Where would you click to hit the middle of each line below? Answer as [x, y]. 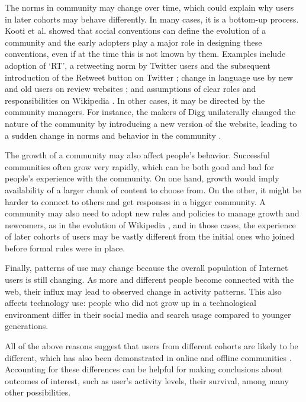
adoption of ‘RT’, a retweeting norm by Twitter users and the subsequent [138, 65]
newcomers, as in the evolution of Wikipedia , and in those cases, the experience [150, 224]
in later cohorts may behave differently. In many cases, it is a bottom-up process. [152, 19]
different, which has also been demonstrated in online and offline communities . [148, 357]
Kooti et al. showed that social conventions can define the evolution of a [136, 31]
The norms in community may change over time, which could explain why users [149, 7]
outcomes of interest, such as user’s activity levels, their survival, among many [147, 380]
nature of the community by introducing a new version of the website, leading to [151, 123]
